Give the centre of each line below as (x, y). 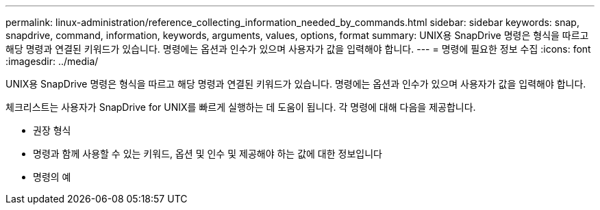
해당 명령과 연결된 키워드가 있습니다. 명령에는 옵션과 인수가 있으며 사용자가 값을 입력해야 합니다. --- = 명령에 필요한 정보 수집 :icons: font (298, 49)
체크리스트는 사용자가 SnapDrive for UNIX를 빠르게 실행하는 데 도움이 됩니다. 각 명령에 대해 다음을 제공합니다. (241, 107)
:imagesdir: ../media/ (52, 61)
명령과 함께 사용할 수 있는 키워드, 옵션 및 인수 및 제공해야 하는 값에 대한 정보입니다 (208, 154)
